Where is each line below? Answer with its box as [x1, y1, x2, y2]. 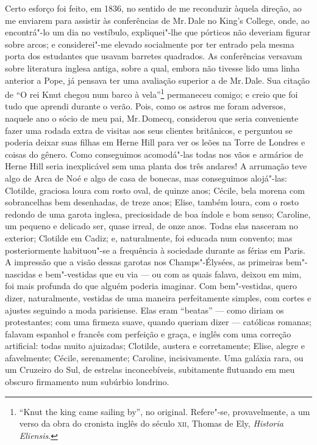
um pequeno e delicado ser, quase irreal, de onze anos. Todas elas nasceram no [5, 219, 298, 232]
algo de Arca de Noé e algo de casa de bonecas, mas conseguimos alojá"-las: [5, 171, 287, 184]
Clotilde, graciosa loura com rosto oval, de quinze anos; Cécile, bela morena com [5, 183, 305, 196]
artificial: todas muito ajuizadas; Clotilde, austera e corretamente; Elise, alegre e [5, 339, 305, 352]
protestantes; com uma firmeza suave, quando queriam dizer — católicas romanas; [5, 315, 312, 328]
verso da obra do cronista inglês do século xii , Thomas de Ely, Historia [19, 417, 283, 430]
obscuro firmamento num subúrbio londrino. [5, 375, 169, 388]
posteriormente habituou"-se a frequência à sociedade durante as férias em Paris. [5, 243, 305, 256]
